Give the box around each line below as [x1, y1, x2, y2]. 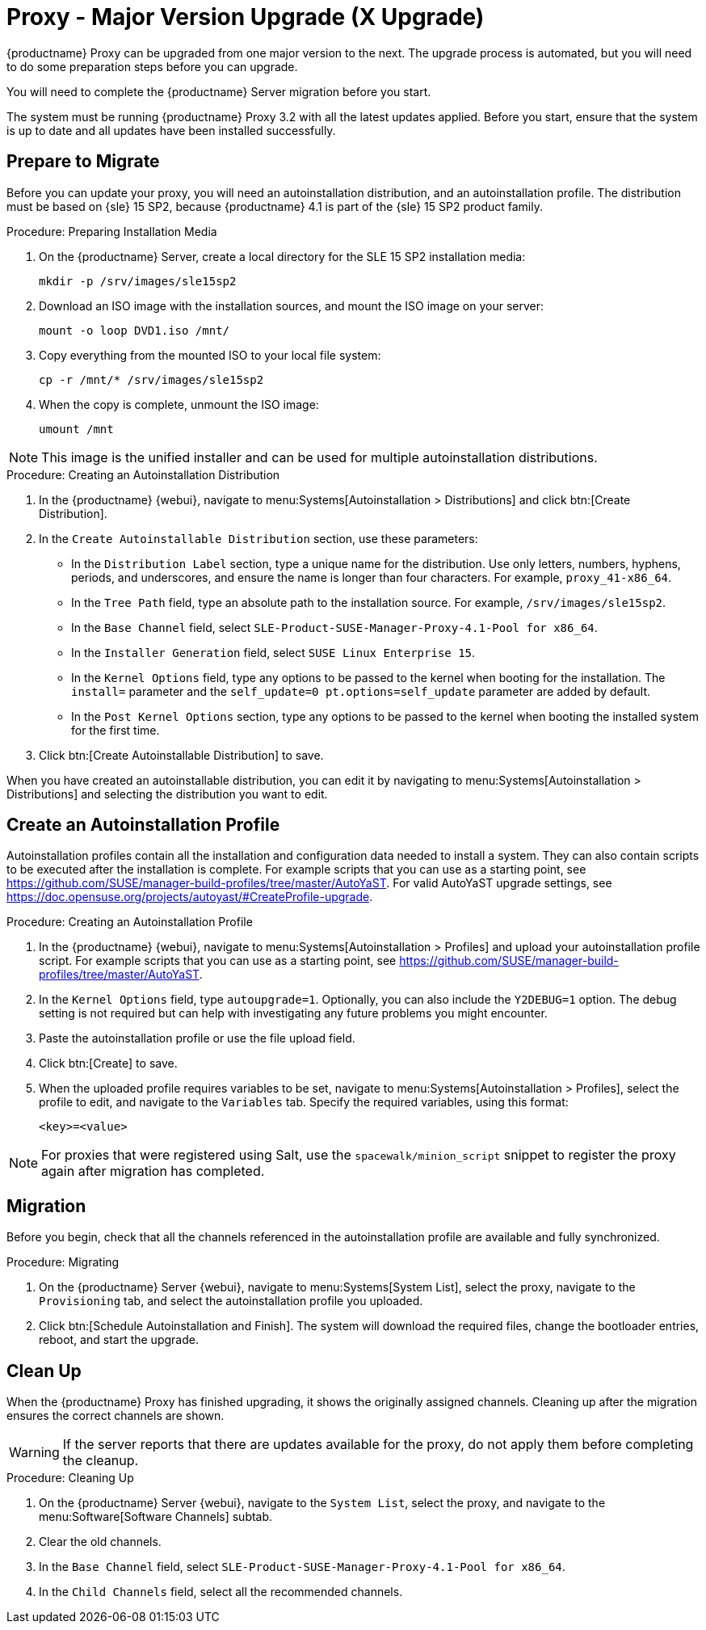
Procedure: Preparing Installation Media [6, 224, 217, 238]
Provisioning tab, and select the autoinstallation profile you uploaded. [39, 1294, 423, 1308]
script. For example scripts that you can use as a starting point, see [39, 954, 397, 968]
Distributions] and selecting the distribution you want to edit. [6, 786, 328, 801]
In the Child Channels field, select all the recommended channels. [39, 1585, 403, 1599]
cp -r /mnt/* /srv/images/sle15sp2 [39, 373, 264, 386]
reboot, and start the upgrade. [39, 1333, 199, 1347]
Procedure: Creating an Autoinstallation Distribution [6, 467, 280, 482]
